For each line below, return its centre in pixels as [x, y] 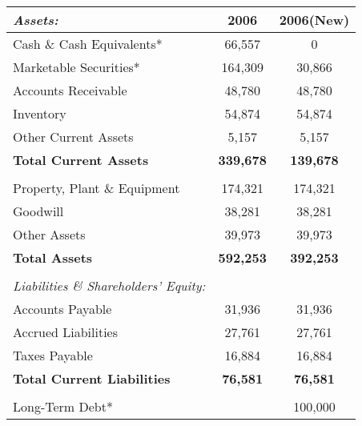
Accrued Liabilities [66, 332]
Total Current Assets [81, 160]
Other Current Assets [73, 137]
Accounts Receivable [70, 90]
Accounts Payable [62, 309]
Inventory [40, 113]
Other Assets [49, 234]
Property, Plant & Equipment [97, 188]
